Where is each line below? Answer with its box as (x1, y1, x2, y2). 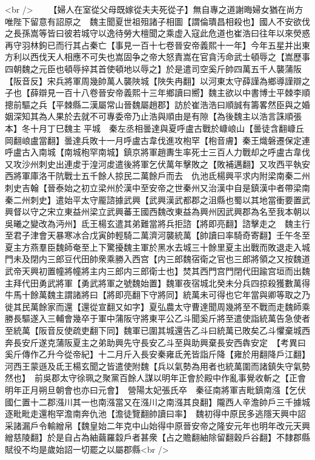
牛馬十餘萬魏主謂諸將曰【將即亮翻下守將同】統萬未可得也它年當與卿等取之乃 (5, 288, 310, 301)
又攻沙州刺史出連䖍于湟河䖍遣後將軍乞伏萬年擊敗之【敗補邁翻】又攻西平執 (5, 157, 302, 170)
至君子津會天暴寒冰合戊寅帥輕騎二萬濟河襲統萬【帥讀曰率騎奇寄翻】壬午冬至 (5, 229, 310, 242)
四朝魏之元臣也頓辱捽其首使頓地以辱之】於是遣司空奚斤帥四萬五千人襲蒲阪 (5, 62, 302, 75)
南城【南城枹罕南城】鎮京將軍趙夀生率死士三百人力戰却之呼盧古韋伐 (38, 146, 310, 158)
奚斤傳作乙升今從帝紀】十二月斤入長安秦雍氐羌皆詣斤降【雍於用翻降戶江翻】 (5, 348, 310, 360)
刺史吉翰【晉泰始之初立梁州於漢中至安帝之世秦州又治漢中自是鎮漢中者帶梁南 (5, 181, 310, 194)
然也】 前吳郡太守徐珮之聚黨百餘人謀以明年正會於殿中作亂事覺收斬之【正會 (5, 371, 306, 384)
